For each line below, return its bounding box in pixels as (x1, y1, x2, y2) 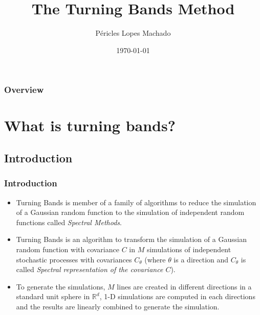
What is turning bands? (4, 115, 176, 136)
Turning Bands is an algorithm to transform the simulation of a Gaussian (16, 234, 247, 245)
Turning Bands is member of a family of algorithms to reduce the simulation (16, 197, 256, 207)
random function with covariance (16, 244, 119, 254)
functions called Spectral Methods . (16, 216, 122, 227)
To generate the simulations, (16, 281, 105, 292)
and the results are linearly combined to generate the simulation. (16, 301, 220, 311)
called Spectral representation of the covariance (16, 264, 163, 275)
